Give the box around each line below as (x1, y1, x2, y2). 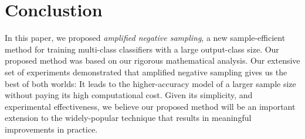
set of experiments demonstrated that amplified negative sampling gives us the (5, 65, 287, 78)
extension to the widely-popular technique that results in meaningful (5, 112, 252, 124)
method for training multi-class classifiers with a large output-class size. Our (5, 43, 279, 55)
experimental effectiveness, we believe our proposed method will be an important (5, 100, 296, 112)
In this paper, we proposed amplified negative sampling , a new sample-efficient (5, 32, 286, 44)
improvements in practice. (5, 123, 98, 135)
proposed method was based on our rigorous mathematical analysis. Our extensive (5, 54, 300, 67)
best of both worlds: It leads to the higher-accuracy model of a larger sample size (5, 77, 296, 89)
